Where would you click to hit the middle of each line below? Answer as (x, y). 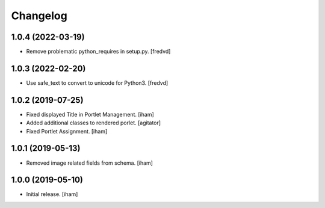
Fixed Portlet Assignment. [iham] (67, 131)
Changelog (39, 16)
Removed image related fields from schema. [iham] (90, 163)
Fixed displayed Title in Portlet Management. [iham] (90, 114)
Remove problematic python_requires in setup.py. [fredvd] (98, 52)
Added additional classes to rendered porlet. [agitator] (94, 123)
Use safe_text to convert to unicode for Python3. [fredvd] (97, 83)
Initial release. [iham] (52, 194)
